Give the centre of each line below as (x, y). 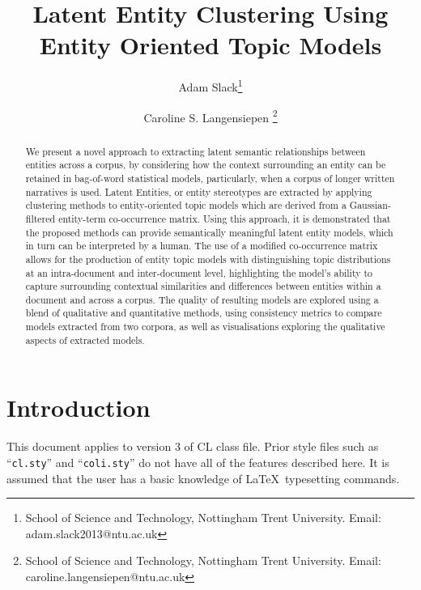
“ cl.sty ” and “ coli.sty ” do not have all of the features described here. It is (198, 462)
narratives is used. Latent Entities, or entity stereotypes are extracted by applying (199, 191)
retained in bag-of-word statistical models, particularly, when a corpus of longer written (210, 178)
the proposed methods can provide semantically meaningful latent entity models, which (209, 232)
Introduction (79, 407)
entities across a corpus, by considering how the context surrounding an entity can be (206, 165)
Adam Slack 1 (210, 85)
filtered (40, 218)
